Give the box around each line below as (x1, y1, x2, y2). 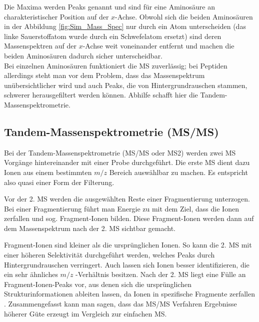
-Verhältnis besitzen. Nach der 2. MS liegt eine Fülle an (75, 269, 246, 279)
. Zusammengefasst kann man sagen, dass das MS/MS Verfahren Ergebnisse (4, 298, 237, 309)
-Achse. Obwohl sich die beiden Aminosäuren (115, 11, 253, 21)
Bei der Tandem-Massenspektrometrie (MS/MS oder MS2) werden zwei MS (4, 147, 236, 157)
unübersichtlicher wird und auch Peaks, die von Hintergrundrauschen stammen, (4, 79, 247, 90)
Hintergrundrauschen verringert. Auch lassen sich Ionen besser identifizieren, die (4, 259, 249, 269)
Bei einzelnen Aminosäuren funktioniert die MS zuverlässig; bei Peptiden (4, 60, 227, 70)
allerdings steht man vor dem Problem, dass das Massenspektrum (4, 70, 205, 80)
